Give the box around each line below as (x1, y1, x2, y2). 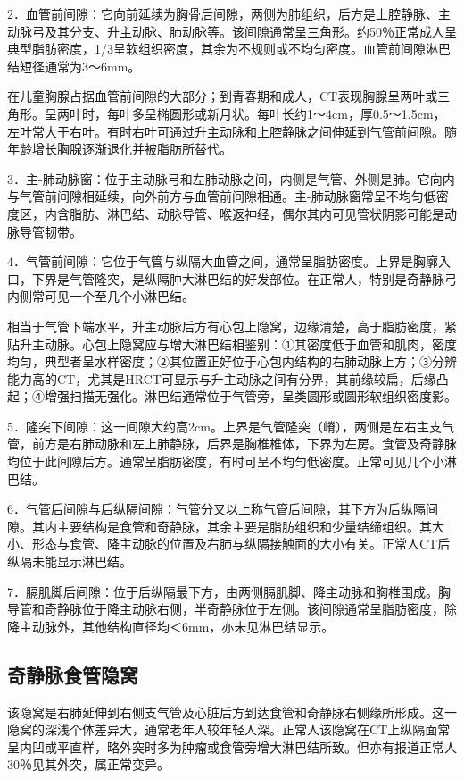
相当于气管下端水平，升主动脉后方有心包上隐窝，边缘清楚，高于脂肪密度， (7, 316, 444, 335)
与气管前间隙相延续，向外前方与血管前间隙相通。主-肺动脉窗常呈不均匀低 (7, 187, 436, 205)
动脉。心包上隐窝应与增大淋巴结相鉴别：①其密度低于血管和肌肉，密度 (44, 334, 457, 353)
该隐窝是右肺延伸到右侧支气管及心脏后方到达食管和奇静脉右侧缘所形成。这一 (7, 702, 457, 721)
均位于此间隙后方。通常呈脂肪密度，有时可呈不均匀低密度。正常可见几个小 (7, 452, 444, 471)
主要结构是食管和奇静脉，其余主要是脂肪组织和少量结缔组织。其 (56, 516, 432, 535)
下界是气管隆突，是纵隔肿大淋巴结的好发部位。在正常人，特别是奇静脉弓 (31, 269, 457, 288)
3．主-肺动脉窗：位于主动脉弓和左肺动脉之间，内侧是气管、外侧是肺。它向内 (7, 169, 455, 188)
